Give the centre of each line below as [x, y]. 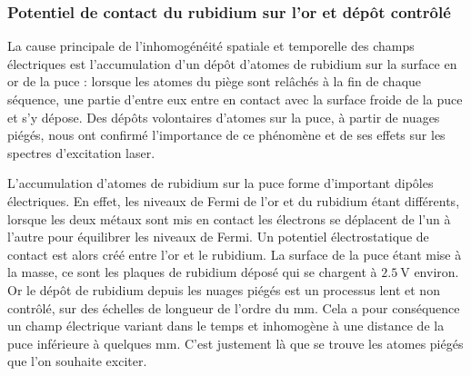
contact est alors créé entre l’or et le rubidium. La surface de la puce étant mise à [235, 254]
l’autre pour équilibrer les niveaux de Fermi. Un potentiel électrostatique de [218, 237]
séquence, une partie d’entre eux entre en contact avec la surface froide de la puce [235, 99]
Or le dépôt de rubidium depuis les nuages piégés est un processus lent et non [224, 289]
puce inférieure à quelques [80, 343]
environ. [436, 272]
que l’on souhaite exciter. [77, 361]
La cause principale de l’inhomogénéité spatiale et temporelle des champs [211, 46]
